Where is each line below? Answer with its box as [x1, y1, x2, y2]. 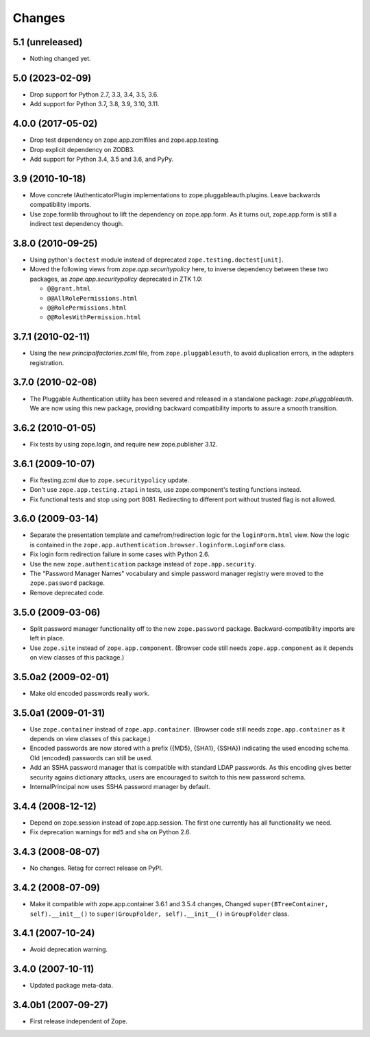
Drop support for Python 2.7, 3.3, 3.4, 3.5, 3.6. [29, 90, 159, 99]
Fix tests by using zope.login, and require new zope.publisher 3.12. [29, 440, 218, 448]
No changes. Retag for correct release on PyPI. [29, 864, 163, 873]
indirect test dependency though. [29, 220, 124, 228]
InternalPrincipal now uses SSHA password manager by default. [29, 783, 210, 791]
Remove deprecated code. [29, 588, 105, 597]
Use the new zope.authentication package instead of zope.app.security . [29, 560, 257, 568]
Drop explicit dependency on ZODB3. [29, 145, 135, 153]
